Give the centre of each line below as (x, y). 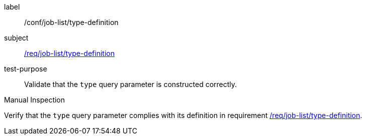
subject (16, 38)
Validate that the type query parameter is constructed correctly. (131, 84)
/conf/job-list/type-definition (71, 22)
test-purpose (26, 69)
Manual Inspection (35, 100)
